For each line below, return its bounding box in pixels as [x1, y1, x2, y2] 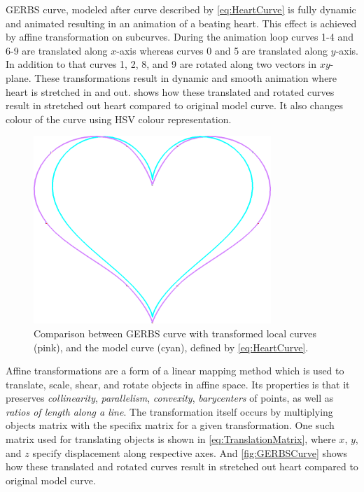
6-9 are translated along [6, 43, 108, 57]
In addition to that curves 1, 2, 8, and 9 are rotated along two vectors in [6, 57, 317, 71]
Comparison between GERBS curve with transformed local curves [34, 325, 316, 340]
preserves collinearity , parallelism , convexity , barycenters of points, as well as [6, 391, 334, 405]
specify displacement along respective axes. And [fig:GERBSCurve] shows [32, 445, 348, 460]
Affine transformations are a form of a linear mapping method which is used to [6, 363, 344, 378]
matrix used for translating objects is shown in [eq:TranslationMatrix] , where [6, 432, 336, 447]
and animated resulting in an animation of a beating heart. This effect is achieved [6, 15, 357, 30]
